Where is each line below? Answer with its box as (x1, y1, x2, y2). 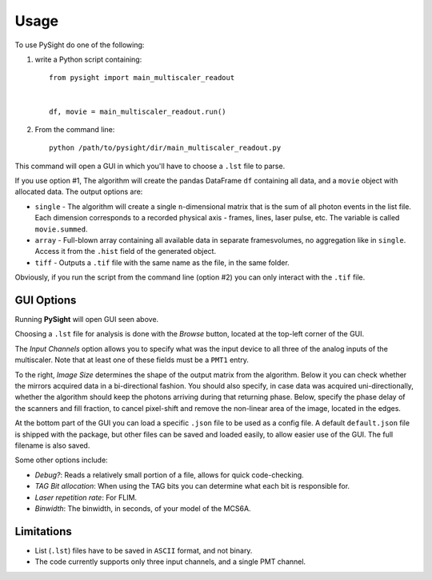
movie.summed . (34, 224, 88, 234)
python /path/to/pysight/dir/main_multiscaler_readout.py (49, 143, 282, 152)
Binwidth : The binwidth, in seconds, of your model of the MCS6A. (34, 503, 251, 513)
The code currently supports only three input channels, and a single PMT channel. (34, 557, 306, 566)
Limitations (14, 525, 72, 538)
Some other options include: (14, 455, 108, 465)
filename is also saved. (14, 441, 90, 450)
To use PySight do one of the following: (14, 40, 145, 50)
